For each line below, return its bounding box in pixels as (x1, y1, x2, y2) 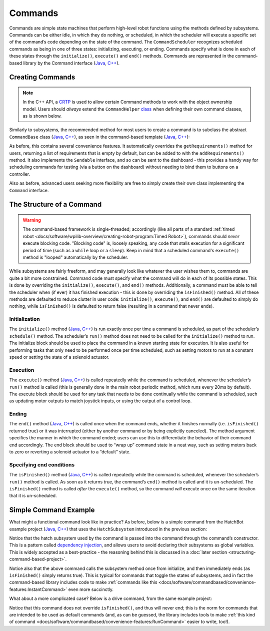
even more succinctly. (68, 586, 114, 592)
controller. (9, 171, 30, 177)
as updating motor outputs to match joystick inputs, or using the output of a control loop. (9, 398, 192, 404)
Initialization (9, 316, 40, 323)
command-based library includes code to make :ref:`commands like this (9, 579, 157, 585)
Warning (22, 217, 41, 223)
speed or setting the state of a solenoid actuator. (9, 354, 109, 360)
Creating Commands (9, 73, 75, 82)
